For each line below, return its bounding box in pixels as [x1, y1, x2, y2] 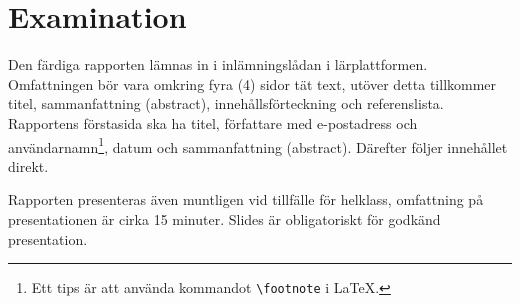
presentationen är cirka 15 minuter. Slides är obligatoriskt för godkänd [8, 208, 441, 229]
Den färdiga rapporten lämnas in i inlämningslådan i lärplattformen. [8, 54, 428, 75]
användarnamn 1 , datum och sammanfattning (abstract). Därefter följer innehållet [8, 133, 508, 157]
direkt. [8, 155, 49, 176]
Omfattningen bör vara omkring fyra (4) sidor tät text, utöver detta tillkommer [8, 73, 497, 94]
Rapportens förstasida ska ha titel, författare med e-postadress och [8, 112, 418, 133]
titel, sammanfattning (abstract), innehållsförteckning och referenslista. [8, 93, 444, 114]
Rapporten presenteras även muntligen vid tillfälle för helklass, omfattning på [8, 189, 484, 210]
